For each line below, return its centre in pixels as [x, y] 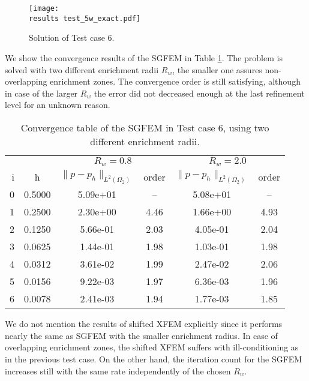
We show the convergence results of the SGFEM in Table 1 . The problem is [144, 57]
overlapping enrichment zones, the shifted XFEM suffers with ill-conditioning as [152, 347]
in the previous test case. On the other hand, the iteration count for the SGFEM [154, 358]
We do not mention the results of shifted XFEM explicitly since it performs [144, 324]
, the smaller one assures [217, 69]
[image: [44, 8]
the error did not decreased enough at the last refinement [199, 93]
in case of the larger [41, 93]
